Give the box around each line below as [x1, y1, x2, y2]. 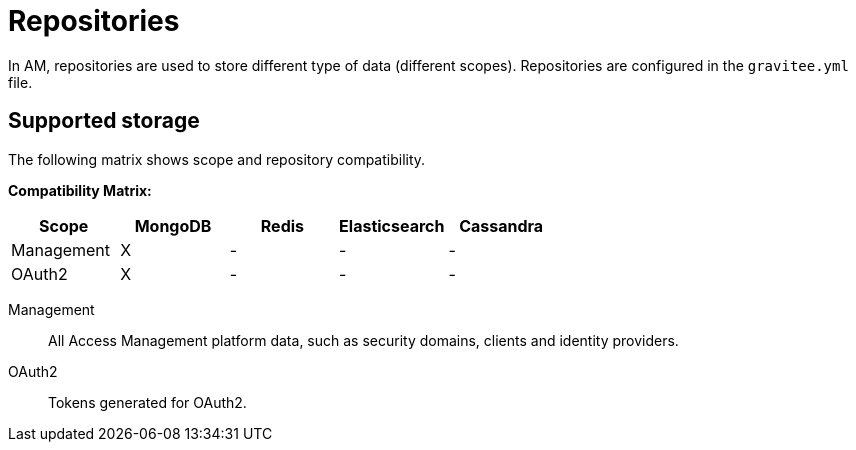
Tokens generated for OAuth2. [48, 393, 247, 411]
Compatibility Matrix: [8, 181, 152, 199]
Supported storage [8, 108, 200, 134]
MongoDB [134, 215, 212, 236]
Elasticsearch [339, 215, 445, 236]
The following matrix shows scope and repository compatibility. [8, 150, 426, 168]
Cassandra [459, 215, 544, 236]
